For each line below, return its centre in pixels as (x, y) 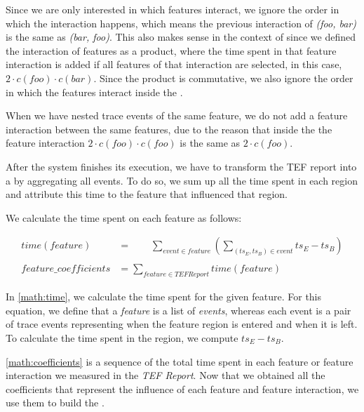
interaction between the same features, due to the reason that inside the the (169, 129)
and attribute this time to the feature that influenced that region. (147, 194)
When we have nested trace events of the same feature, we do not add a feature (177, 115)
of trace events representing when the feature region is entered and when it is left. (182, 324)
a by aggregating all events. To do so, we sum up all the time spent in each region (182, 180)
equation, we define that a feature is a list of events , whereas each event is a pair (178, 310)
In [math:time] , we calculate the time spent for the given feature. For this (164, 297)
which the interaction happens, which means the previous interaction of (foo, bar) (181, 23)
